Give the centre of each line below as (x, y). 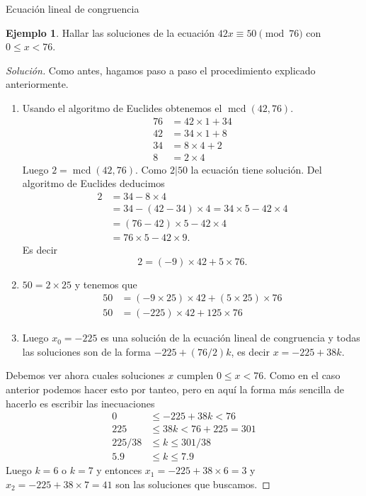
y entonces (119, 470)
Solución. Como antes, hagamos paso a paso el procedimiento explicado (161, 70)
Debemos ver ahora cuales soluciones (85, 375)
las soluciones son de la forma (86, 351)
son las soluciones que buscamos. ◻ (193, 484)
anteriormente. (37, 84)
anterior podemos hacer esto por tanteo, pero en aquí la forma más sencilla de (175, 389)
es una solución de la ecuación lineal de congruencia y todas (230, 338)
